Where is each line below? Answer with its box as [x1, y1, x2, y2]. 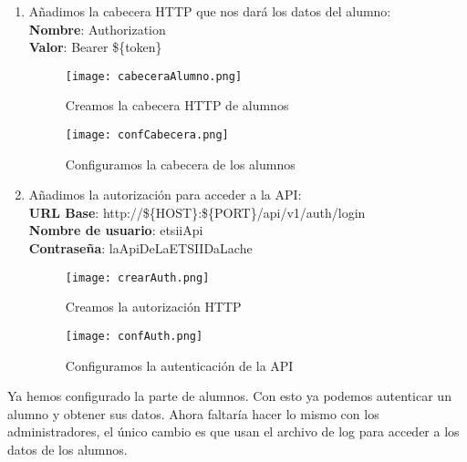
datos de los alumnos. [7, 439, 128, 458]
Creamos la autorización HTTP [65, 297, 242, 316]
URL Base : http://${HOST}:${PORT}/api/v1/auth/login [28, 202, 366, 221]
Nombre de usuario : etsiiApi [28, 221, 203, 240]
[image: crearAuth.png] [65, 271, 210, 284]
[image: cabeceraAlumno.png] [65, 69, 243, 83]
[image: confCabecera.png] [65, 128, 229, 142]
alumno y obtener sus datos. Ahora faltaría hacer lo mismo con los [7, 404, 379, 423]
